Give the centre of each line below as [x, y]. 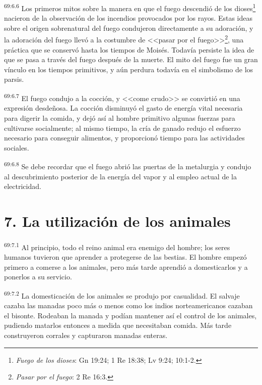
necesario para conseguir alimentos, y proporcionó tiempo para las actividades [124, 138]
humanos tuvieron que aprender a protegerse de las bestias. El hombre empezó [125, 257]
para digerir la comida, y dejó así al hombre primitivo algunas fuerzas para [120, 117]
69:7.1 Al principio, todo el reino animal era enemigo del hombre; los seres [117, 246]
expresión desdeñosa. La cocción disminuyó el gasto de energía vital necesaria [123, 108]
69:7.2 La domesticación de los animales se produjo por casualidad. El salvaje [122, 295]
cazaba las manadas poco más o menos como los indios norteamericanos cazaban [128, 305]
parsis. [14, 79]
